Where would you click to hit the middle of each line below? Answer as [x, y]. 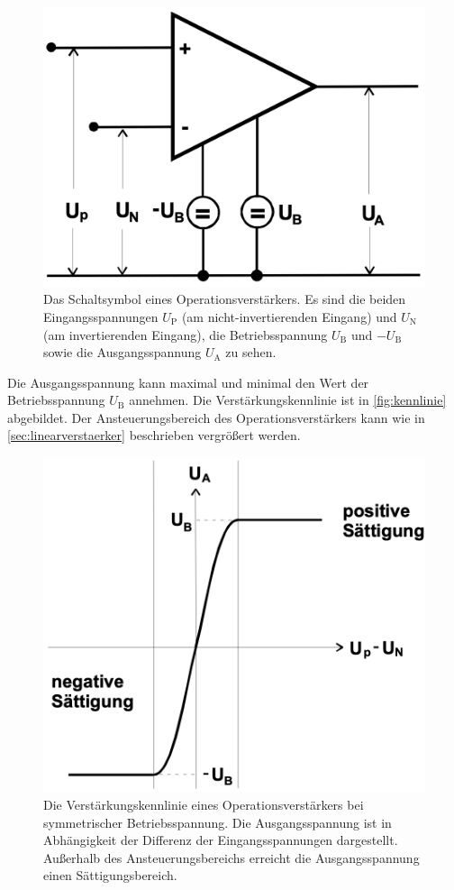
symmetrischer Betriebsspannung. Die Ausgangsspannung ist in [218, 822]
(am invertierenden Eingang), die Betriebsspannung [186, 334]
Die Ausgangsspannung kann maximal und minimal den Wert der [188, 382]
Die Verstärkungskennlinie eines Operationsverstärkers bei [204, 804]
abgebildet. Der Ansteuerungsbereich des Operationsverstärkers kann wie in [216, 417]
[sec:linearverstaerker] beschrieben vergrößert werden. [154, 435]
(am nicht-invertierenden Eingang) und [289, 316]
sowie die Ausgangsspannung [123, 352]
